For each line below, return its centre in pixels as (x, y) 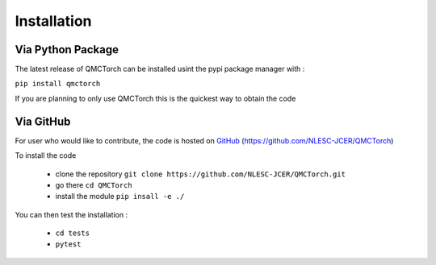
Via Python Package (67, 50)
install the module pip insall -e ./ (120, 197)
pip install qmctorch (58, 84)
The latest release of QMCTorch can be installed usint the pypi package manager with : (160, 69)
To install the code (46, 155)
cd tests (73, 233)
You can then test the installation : (71, 214)
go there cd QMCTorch (94, 184)
